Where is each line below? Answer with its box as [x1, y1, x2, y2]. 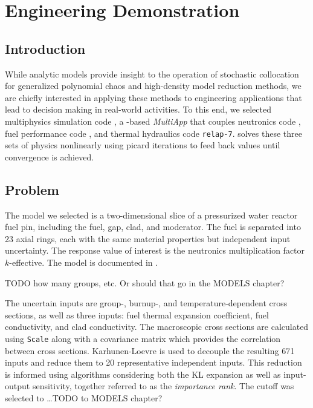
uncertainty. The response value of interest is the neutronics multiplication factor [5, 244, 305, 257]
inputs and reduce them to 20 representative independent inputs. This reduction [5, 356, 302, 369]
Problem [5, 180, 59, 199]
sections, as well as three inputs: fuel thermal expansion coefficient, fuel [5, 308, 269, 321]
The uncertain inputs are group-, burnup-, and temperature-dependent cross [5, 297, 288, 309]
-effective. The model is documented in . [9, 255, 158, 268]
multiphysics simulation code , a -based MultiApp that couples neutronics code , [5, 114, 301, 127]
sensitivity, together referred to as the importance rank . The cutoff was [32, 380, 294, 392]
